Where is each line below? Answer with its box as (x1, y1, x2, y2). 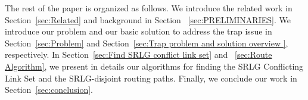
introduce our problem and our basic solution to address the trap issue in (5, 25, 272, 37)
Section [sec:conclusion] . (5, 83, 93, 96)
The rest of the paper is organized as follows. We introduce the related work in (5, 2, 293, 14)
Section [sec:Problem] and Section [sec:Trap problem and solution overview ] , (5, 36, 288, 49)
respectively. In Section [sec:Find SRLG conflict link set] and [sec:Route (5, 48, 272, 61)
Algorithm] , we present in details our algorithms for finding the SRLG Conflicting (5, 60, 304, 72)
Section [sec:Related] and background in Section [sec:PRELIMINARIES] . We (5, 13, 291, 26)
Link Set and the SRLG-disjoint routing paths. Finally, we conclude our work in (5, 71, 297, 84)
